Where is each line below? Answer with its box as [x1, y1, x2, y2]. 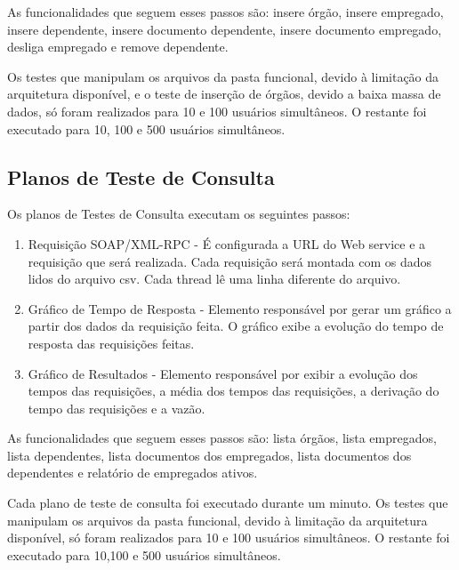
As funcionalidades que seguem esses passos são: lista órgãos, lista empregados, [7, 429, 437, 447]
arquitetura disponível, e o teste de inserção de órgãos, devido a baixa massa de [7, 84, 441, 103]
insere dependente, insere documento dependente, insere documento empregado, [7, 20, 442, 38]
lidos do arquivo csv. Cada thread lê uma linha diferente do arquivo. [28, 269, 401, 288]
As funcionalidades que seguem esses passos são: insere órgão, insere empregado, [7, 3, 444, 20]
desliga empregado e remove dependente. [7, 37, 229, 56]
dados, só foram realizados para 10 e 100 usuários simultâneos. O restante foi [7, 101, 427, 120]
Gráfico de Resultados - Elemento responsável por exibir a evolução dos [28, 364, 418, 382]
